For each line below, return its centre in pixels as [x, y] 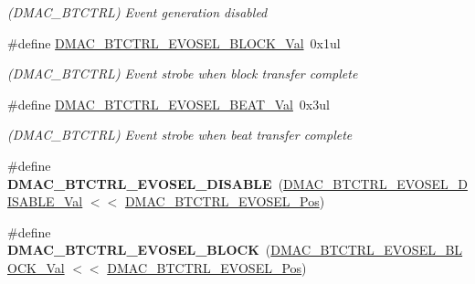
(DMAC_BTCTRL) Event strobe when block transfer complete [183, 74]
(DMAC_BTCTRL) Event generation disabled [137, 12]
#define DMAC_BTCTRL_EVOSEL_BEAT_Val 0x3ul [169, 104]
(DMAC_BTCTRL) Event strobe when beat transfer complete [180, 135]
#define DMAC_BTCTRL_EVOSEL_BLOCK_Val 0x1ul [174, 42]
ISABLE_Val [45, 201]
